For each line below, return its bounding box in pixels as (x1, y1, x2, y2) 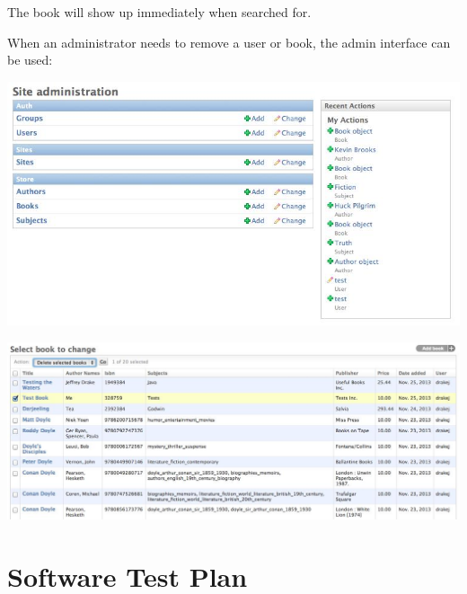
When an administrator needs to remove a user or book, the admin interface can (7, 32, 451, 51)
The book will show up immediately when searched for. (7, 3, 312, 21)
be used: (7, 50, 53, 69)
